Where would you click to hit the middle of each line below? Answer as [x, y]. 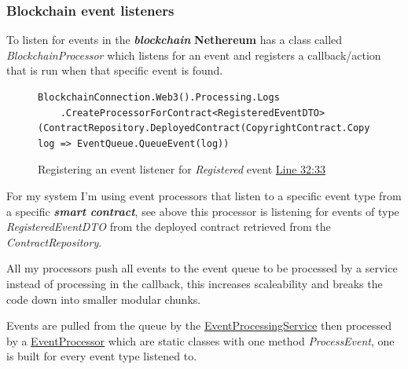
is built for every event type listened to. [102, 356]
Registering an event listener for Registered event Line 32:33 [182, 169]
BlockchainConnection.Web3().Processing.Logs [159, 97]
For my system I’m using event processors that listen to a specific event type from [204, 195]
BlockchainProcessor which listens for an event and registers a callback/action [194, 55]
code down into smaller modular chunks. [104, 299]
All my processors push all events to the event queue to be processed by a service [202, 268]
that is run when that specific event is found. [115, 70]
